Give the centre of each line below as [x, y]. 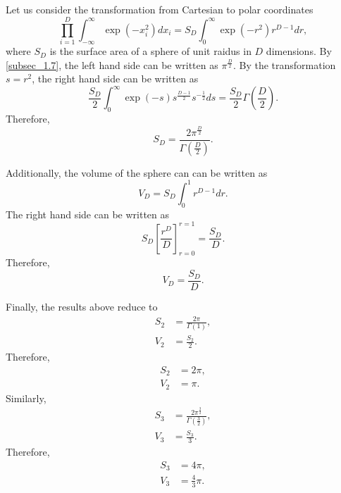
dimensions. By [299, 51]
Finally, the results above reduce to [82, 307]
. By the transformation [284, 64]
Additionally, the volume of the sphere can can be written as [137, 172]
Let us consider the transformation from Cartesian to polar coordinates [160, 10]
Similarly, [26, 398]
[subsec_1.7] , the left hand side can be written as [112, 64]
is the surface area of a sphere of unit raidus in [150, 51]
